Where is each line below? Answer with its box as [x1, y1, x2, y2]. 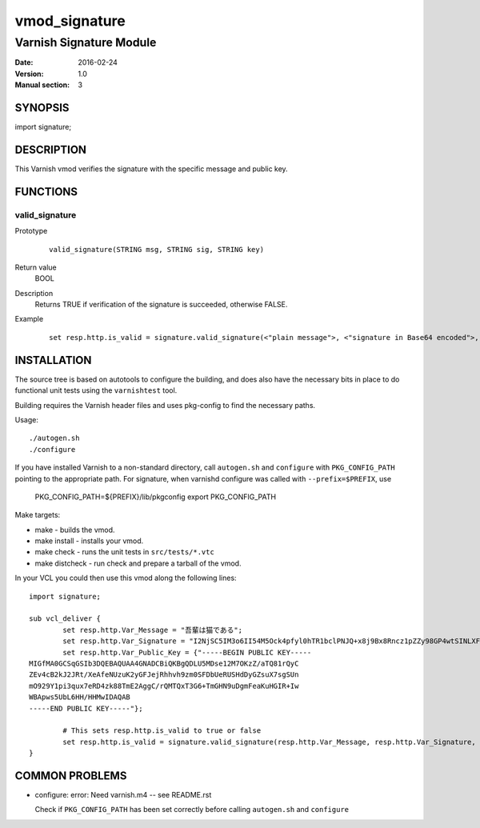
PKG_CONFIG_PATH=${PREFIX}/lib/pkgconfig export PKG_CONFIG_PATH [34, 492, 276, 502]
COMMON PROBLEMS [14, 769, 127, 782]
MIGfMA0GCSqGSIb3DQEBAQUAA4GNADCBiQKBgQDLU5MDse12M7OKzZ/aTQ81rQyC [29, 658, 299, 668]
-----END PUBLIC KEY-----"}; [29, 704, 143, 713]
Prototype [14, 226, 48, 236]
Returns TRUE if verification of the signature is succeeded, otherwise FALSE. [34, 300, 288, 310]
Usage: [14, 414, 39, 424]
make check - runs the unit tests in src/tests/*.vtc [34, 547, 215, 557]
